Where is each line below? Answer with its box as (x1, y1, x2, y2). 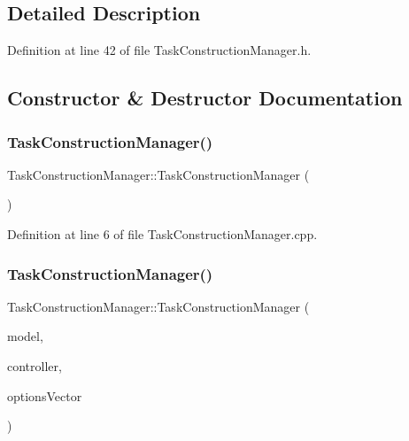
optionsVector (7, 386, 82, 405)
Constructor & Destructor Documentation (7, 84, 403, 112)
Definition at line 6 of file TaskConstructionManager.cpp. (7, 224, 318, 243)
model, (7, 327, 43, 345)
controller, (7, 356, 62, 375)
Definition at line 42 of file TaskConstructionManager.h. (7, 41, 312, 59)
